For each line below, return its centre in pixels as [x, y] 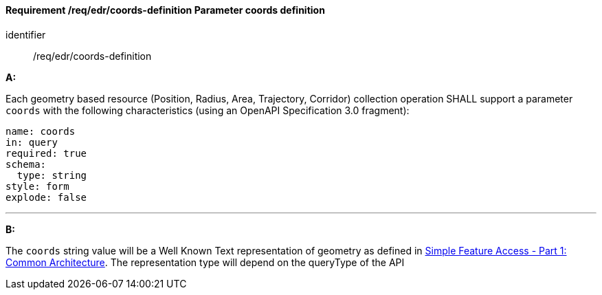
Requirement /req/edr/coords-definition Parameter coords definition [165, 10]
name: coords [41, 131]
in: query [32, 142]
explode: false [46, 197]
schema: [26, 164]
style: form [37, 186]
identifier [26, 34]
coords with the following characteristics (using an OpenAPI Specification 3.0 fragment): [208, 110]
